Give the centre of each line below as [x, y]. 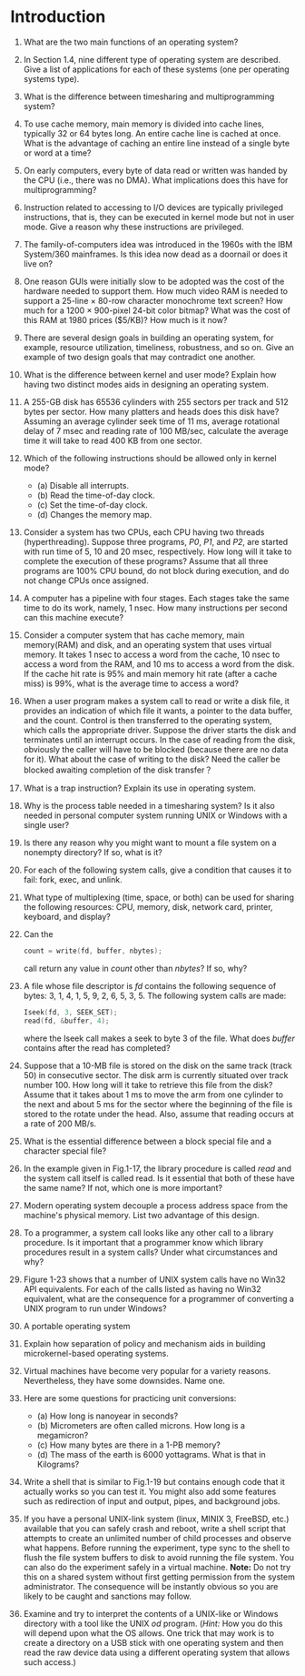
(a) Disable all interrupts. [83, 485]
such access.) [49, 1661]
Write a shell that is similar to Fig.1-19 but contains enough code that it [154, 1481]
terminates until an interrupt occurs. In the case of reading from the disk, [159, 740]
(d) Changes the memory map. [94, 514]
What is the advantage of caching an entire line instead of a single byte [156, 143]
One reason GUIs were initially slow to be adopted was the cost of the [154, 281]
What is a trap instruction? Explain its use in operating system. [140, 788]
